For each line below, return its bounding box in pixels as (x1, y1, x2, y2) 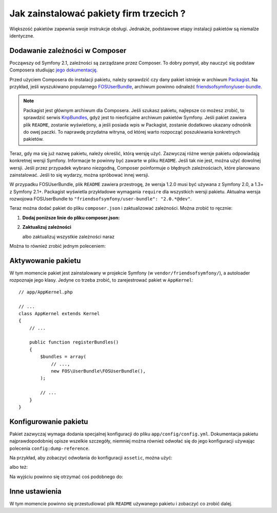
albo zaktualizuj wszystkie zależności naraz (22, 233, 115, 240)
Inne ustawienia (9, 487, 62, 496)
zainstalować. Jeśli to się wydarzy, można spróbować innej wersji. (9, 172, 150, 178)
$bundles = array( (40, 354, 87, 360)
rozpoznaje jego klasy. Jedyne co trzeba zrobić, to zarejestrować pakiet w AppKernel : (9, 277, 193, 283)
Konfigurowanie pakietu (9, 417, 88, 426)
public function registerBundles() (29, 339, 119, 345)
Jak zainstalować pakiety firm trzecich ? (9, 8, 186, 19)
